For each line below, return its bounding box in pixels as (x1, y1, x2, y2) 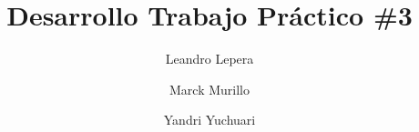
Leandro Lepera (165, 49, 254, 68)
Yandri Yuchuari (163, 110, 256, 129)
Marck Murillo (169, 79, 250, 98)
